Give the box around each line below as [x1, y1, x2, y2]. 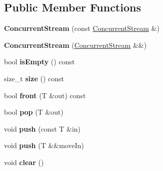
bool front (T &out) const [4, 90, 86, 100]
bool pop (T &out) [4, 107, 63, 117]
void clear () [4, 157, 44, 167]
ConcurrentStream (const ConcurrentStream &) [4, 23, 159, 33]
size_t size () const [4, 73, 64, 83]
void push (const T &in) [4, 123, 81, 134]
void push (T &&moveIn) [4, 140, 84, 151]
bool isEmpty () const [4, 56, 75, 67]
